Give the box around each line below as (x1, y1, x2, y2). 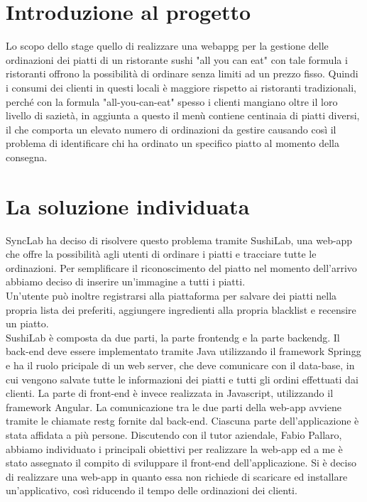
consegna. (6, 149, 48, 164)
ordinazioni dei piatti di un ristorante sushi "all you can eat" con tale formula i (6, 52, 348, 67)
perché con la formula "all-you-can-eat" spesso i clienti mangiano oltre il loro (6, 94, 338, 109)
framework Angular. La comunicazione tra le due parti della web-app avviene (6, 399, 341, 414)
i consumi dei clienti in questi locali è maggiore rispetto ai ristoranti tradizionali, (6, 80, 357, 94)
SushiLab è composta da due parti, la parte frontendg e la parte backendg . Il (6, 329, 340, 344)
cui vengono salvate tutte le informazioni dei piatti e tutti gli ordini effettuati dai (6, 371, 358, 386)
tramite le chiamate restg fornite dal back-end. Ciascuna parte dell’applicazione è (6, 413, 359, 428)
